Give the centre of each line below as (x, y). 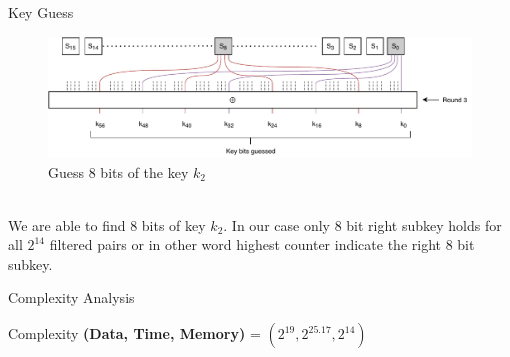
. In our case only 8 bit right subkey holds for (362, 224)
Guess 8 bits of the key (118, 171)
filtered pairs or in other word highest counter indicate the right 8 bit (262, 244)
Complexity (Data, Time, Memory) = (134, 333)
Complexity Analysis (71, 297)
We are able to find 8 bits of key (107, 224)
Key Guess (41, 12)
